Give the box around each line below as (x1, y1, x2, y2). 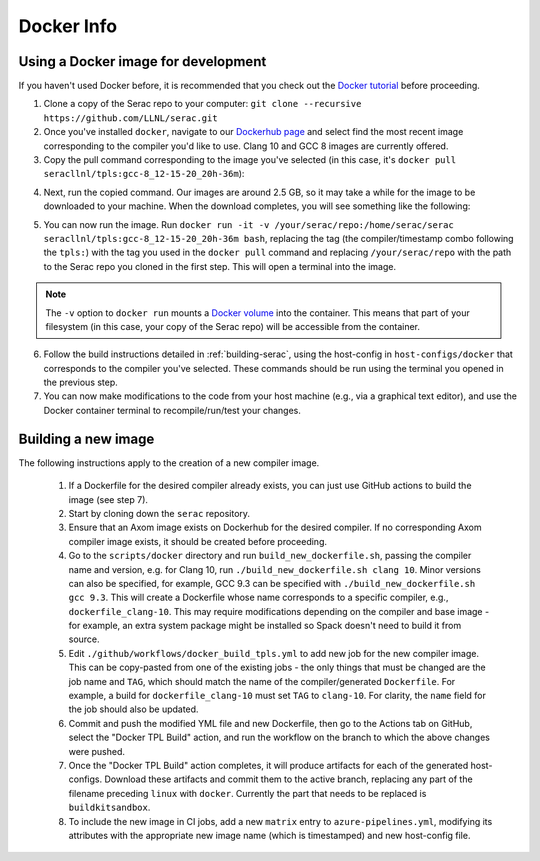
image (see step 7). (68, 493, 149, 505)
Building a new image (18, 430, 155, 447)
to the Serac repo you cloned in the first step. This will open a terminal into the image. (43, 260, 397, 272)
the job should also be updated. (68, 703, 199, 715)
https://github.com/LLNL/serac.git (43, 112, 219, 124)
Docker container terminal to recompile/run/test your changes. (43, 404, 302, 416)
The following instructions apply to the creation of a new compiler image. (18, 456, 320, 469)
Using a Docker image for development (18, 53, 267, 70)
